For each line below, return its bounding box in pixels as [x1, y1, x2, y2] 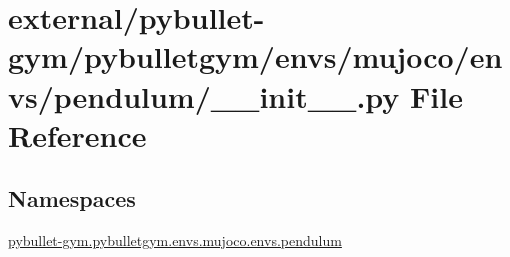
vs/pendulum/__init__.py [8, 75, 400, 116]
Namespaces [8, 183, 136, 214]
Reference [8, 114, 147, 155]
